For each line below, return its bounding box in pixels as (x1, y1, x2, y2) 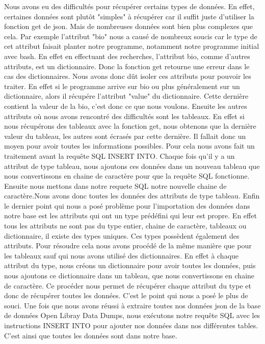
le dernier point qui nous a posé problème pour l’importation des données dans (4, 200, 250, 211)
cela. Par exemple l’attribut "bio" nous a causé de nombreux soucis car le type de (4, 31, 257, 41)
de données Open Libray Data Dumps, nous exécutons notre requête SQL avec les (4, 310, 260, 321)
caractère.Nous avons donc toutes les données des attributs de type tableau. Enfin (4, 190, 260, 201)
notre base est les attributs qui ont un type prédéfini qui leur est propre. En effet (4, 210, 257, 221)
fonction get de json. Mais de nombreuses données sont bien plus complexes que (4, 21, 253, 32)
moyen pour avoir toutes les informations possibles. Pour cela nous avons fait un (4, 140, 255, 151)
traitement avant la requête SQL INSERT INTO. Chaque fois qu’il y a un (4, 150, 235, 161)
